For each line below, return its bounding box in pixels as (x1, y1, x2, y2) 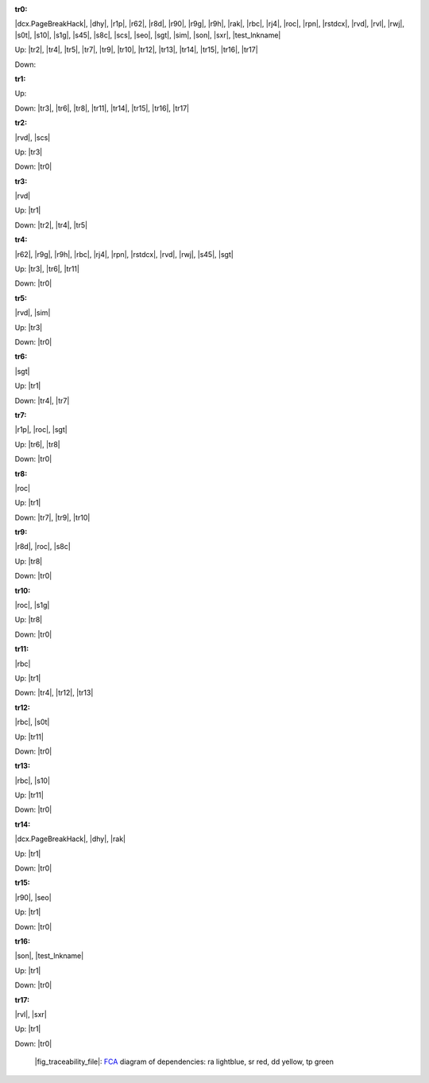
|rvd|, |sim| (14, 308, 51, 317)
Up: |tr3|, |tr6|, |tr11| (14, 264, 79, 274)
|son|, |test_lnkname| (14, 951, 84, 960)
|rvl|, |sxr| (14, 1009, 47, 1019)
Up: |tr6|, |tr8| (14, 439, 61, 449)
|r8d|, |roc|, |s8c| (14, 542, 71, 551)
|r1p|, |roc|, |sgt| (14, 425, 68, 434)
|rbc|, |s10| (14, 776, 51, 785)
